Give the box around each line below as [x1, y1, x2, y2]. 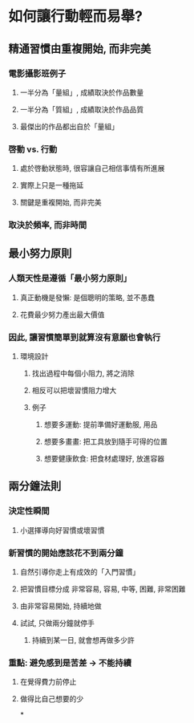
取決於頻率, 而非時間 [8, 220, 87, 231]
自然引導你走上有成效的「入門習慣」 [19, 567, 140, 577]
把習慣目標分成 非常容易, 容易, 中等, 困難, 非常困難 [19, 584, 186, 594]
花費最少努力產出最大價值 [19, 310, 105, 319]
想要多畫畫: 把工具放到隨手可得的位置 [43, 437, 168, 446]
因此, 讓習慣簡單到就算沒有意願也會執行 [8, 331, 161, 343]
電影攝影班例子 [8, 67, 67, 79]
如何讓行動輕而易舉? [8, 7, 143, 26]
